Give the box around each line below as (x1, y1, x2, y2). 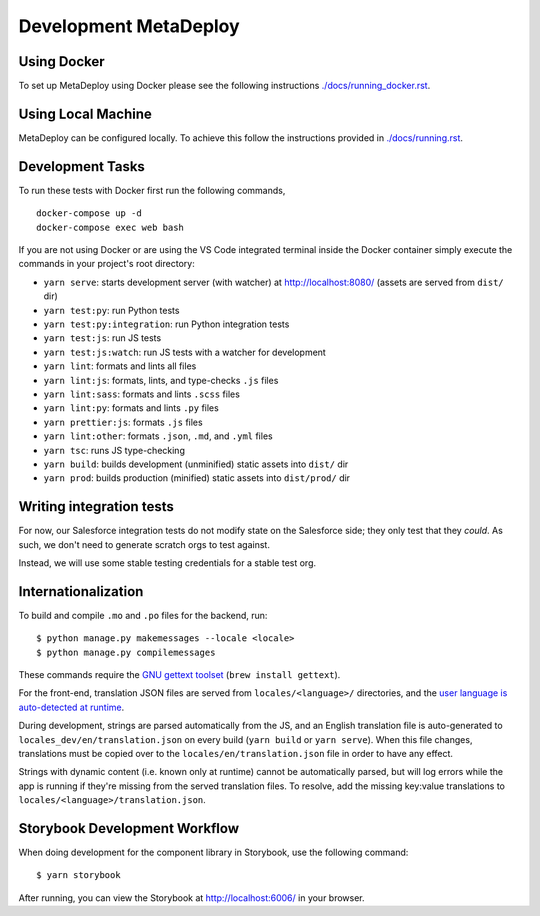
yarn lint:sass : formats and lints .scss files (43, 388, 240, 400)
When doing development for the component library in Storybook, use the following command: (18, 846, 409, 859)
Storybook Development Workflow (18, 820, 240, 837)
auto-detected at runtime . (18, 701, 125, 713)
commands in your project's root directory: (18, 258, 195, 270)
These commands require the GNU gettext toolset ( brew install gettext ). (18, 669, 341, 681)
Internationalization (18, 583, 144, 600)
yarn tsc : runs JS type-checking (43, 444, 185, 456)
